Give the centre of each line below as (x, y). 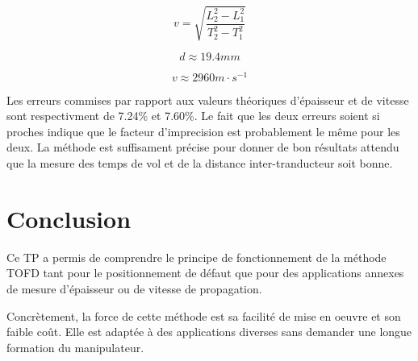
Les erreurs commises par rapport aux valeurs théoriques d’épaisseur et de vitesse (208, 100)
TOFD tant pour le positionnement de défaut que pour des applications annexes (205, 273)
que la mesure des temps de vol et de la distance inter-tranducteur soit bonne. (200, 163)
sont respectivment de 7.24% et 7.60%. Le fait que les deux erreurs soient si (193, 116)
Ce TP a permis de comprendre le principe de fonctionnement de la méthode (196, 257)
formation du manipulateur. (75, 347)
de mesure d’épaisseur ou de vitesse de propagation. (134, 288)
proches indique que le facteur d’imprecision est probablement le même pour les (203, 131)
